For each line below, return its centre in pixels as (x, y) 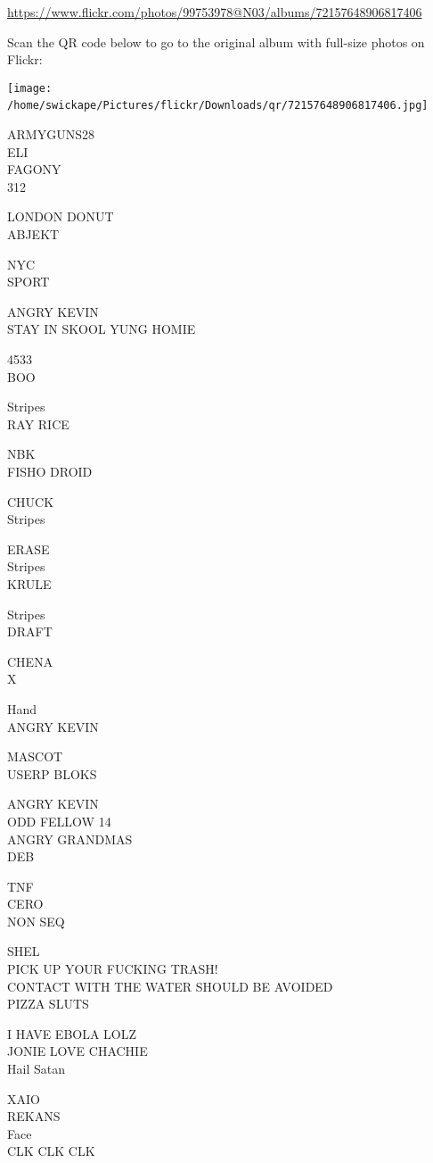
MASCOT (35, 756)
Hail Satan (36, 1069)
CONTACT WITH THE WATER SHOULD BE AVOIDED (170, 986)
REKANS (34, 1116)
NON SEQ (36, 921)
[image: (30, 88)
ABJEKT (33, 234)
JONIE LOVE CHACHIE (78, 1051)
